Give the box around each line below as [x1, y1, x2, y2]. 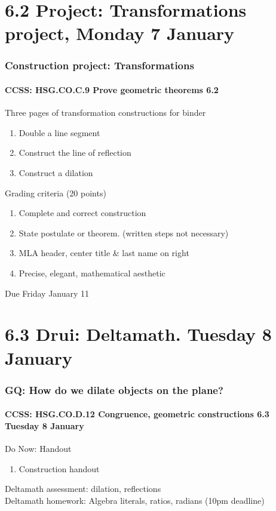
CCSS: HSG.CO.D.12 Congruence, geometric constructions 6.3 [5, 408, 269, 420]
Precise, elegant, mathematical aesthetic [19, 266, 165, 279]
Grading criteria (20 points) [5, 186, 106, 199]
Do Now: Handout [5, 442, 72, 454]
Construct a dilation [19, 166, 93, 178]
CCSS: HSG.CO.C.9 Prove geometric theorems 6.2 [5, 84, 219, 96]
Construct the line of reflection [19, 146, 131, 159]
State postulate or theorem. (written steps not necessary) [19, 226, 229, 239]
